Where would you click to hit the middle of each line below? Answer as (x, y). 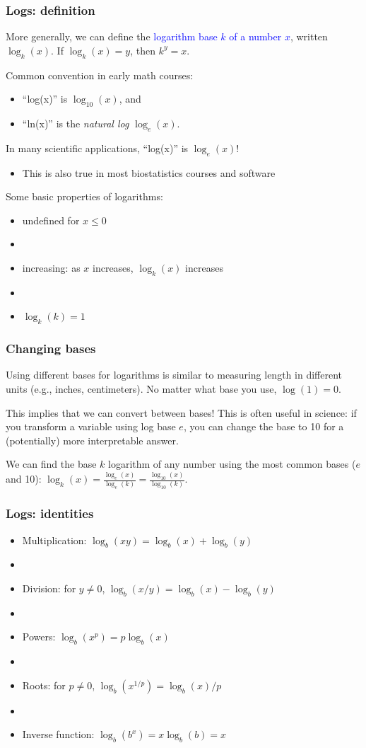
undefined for (51, 220)
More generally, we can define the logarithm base (112, 36)
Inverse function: (58, 734)
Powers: (39, 637)
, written (309, 36)
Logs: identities (50, 513)
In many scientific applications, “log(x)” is (97, 148)
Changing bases (51, 349)
